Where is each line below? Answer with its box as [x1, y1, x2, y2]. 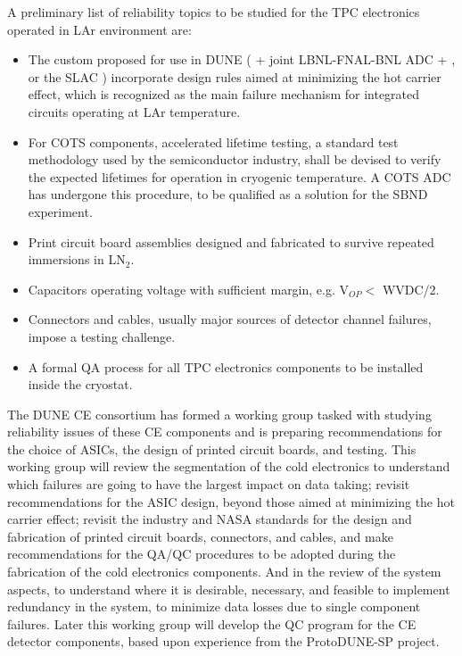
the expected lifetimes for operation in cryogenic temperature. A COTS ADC [28, 167, 451, 186]
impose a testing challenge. [28, 327, 176, 345]
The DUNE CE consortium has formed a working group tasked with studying [7, 404, 432, 423]
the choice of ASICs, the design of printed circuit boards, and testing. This [7, 439, 417, 458]
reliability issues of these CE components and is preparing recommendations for [7, 422, 442, 441]
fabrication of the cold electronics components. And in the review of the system [7, 562, 441, 581]
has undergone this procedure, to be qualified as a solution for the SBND [28, 185, 428, 203]
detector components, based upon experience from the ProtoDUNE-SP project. [7, 632, 440, 651]
